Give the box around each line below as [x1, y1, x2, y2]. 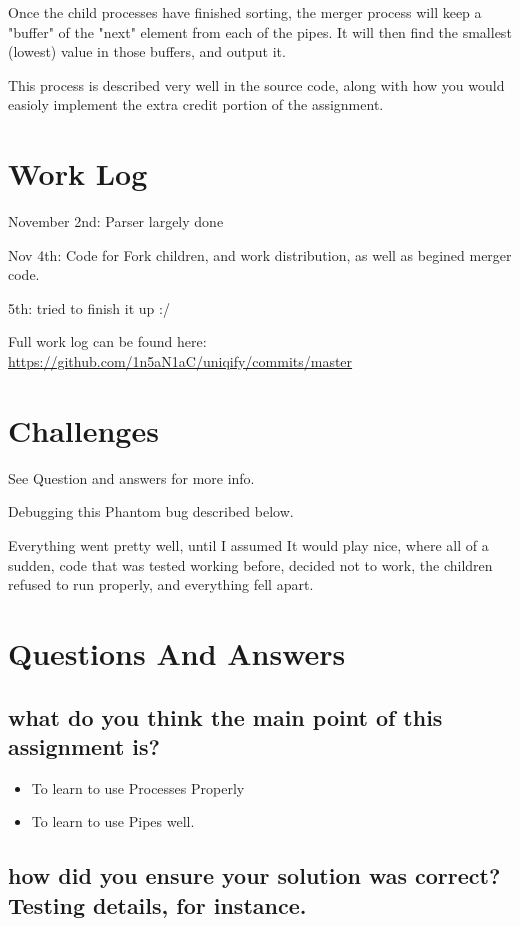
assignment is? [8, 730, 160, 761]
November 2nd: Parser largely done [8, 211, 224, 232]
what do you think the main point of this [8, 701, 443, 732]
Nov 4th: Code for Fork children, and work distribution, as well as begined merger [8, 244, 512, 265]
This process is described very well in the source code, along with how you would [8, 74, 505, 95]
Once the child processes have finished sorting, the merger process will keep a [8, 2, 482, 22]
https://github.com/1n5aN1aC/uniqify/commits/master [8, 351, 353, 372]
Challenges [8, 409, 159, 450]
